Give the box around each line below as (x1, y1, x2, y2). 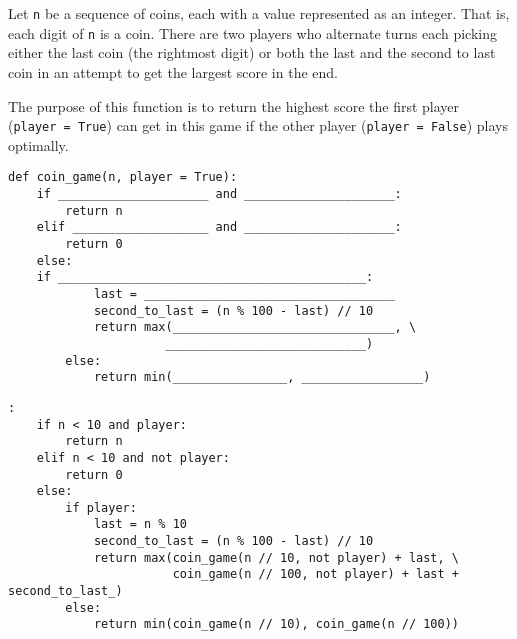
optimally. (8, 134, 69, 155)
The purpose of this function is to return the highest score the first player (8, 95, 460, 116)
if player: (65, 500, 137, 515)
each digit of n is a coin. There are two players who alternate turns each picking (8, 22, 497, 43)
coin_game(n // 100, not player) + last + (172, 567, 460, 582)
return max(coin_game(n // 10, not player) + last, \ (93, 550, 460, 565)
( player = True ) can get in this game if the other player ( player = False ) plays (8, 115, 508, 136)
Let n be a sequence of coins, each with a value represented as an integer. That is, (8, 3, 510, 23)
